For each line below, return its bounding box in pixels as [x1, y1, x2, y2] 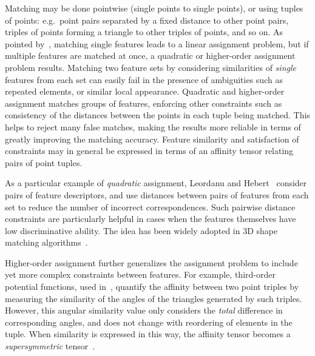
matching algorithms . [5, 236, 88, 249]
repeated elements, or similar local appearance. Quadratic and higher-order [5, 85, 285, 98]
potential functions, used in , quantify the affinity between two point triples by [5, 280, 299, 293]
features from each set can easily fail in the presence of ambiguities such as [5, 73, 283, 86]
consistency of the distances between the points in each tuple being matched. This [5, 109, 310, 121]
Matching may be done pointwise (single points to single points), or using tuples [5, 2, 303, 14]
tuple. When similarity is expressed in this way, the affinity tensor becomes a [5, 327, 291, 340]
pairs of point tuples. [5, 156, 83, 169]
